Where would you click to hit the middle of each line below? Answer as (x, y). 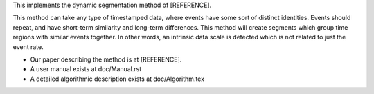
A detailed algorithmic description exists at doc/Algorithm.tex (117, 79)
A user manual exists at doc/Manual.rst (86, 69)
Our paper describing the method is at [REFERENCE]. (106, 59)
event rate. (28, 47)
